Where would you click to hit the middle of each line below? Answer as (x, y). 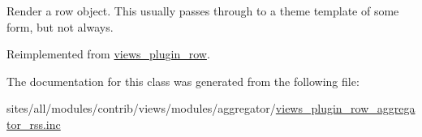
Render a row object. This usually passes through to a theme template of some (203, 11)
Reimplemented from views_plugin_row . (108, 54)
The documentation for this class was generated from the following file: (183, 81)
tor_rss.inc (34, 124)
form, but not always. (60, 26)
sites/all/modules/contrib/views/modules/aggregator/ (141, 108)
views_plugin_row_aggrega (345, 108)
